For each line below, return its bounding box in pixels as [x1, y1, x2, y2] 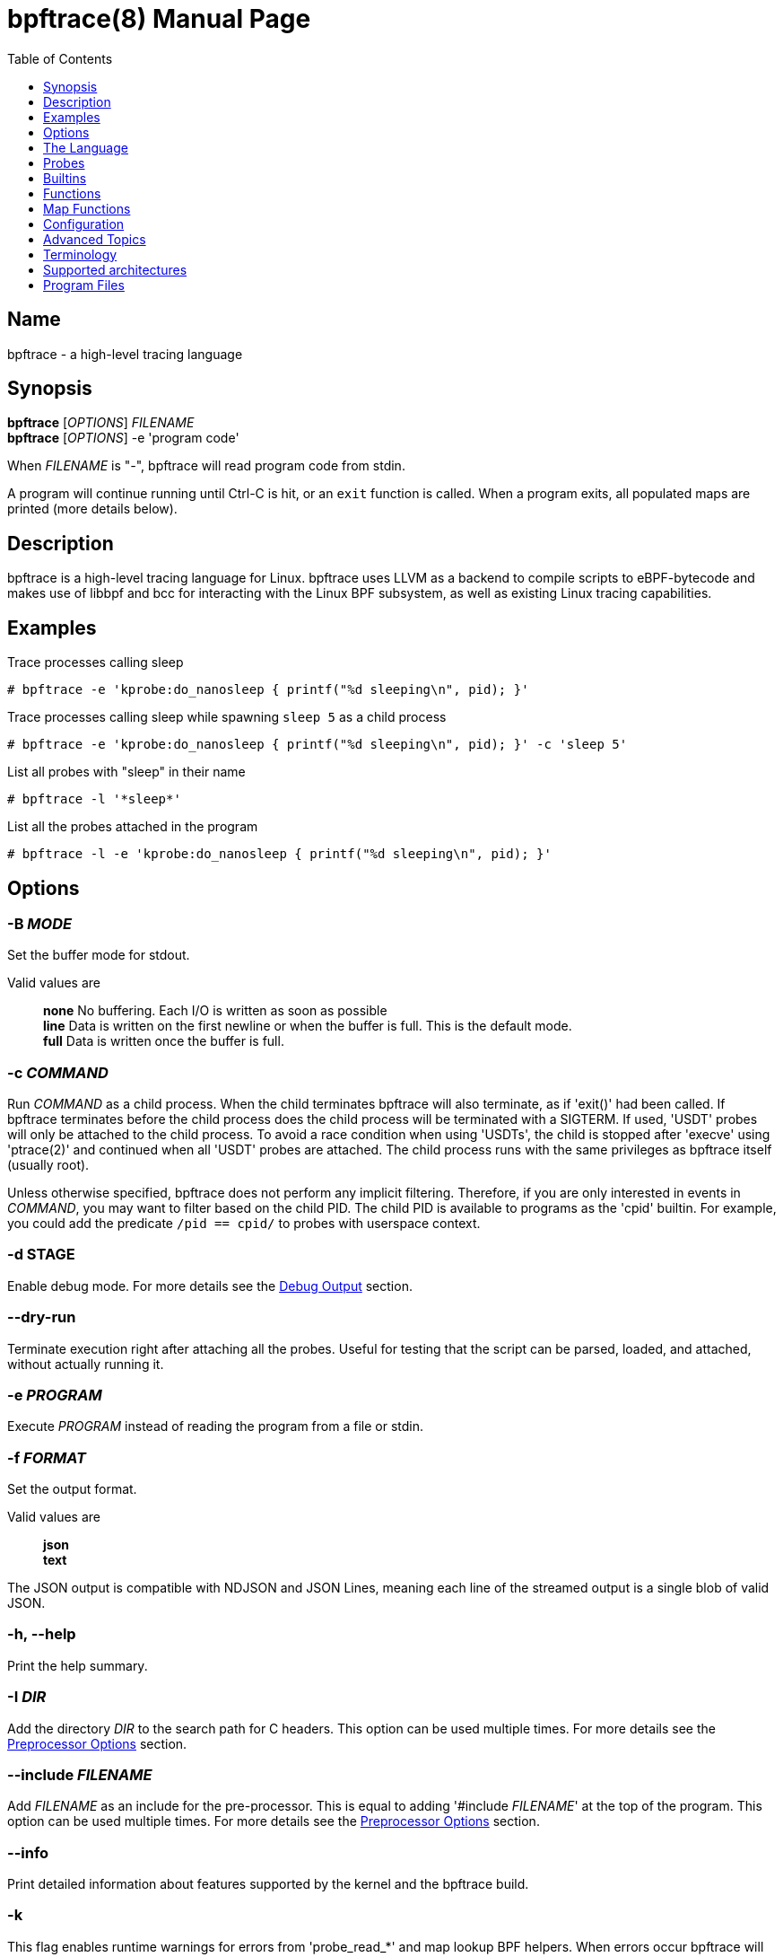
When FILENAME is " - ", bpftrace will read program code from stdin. [7, 458, 405, 474]
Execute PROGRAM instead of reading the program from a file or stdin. [7, 1418, 423, 1435]
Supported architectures [43, 261, 187, 277]
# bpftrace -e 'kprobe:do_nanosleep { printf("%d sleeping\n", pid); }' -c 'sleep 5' [7, 737, 628, 752]
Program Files [43, 276, 125, 293]
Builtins [43, 170, 87, 186]
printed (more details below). [7, 501, 178, 517]
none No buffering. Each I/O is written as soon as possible [43, 1003, 387, 1019]
